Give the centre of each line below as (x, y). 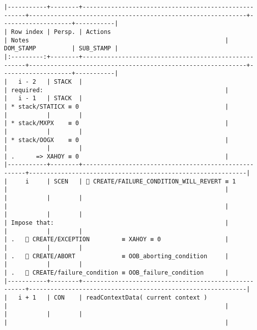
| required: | (117, 90)
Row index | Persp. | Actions (61, 32)
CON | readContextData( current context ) (131, 297)
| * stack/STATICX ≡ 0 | (117, 106)
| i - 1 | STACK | (43, 98)
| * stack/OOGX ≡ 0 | (117, 140)
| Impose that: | (117, 223)
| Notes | (117, 40)
